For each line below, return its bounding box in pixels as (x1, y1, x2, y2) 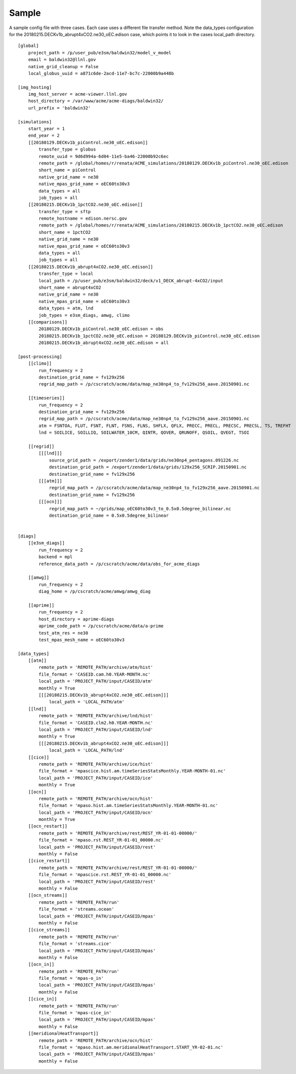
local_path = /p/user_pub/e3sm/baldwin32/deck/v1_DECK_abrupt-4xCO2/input (38, 278, 223, 283)
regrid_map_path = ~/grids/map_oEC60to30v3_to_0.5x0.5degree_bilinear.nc (49, 506, 231, 511)
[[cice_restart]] (28, 858, 70, 864)
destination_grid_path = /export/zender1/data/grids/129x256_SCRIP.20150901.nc (49, 464, 247, 470)
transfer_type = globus (38, 147, 96, 153)
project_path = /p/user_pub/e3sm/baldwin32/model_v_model (28, 50, 172, 55)
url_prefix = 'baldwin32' (28, 105, 91, 111)
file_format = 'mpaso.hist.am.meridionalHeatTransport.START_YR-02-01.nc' (38, 1044, 223, 1050)
